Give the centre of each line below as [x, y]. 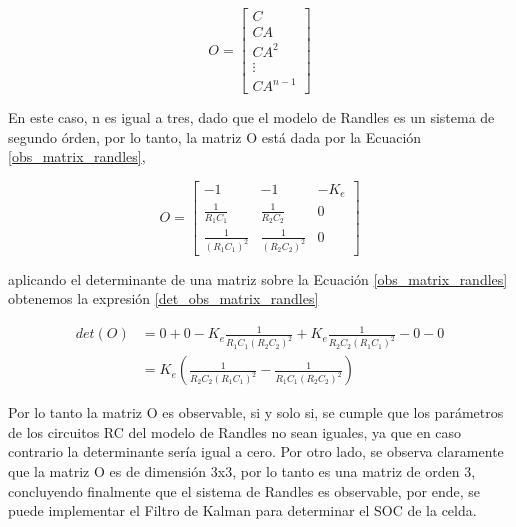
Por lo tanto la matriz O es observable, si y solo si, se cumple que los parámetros [256, 412]
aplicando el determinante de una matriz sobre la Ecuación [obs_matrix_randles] [258, 278]
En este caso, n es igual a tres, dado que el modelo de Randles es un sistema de [251, 117]
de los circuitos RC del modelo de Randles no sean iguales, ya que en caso [235, 431]
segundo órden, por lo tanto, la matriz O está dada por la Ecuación [215, 136]
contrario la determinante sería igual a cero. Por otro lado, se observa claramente [256, 451]
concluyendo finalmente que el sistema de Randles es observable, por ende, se [244, 490]
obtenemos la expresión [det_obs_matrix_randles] [163, 298]
